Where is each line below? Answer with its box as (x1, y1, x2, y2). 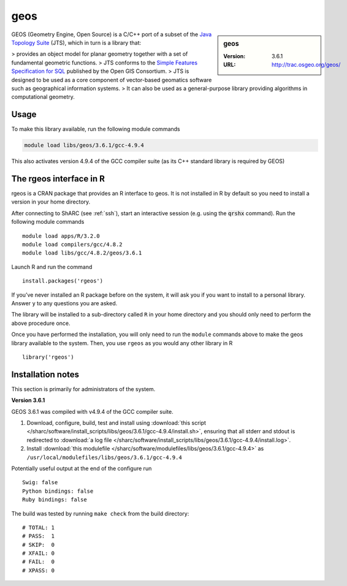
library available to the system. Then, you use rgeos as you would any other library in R (11, 339, 233, 346)
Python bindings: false (22, 487, 94, 495)
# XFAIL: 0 (22, 550, 55, 557)
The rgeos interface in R (11, 173, 105, 184)
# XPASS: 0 (22, 567, 55, 574)
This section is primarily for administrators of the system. (11, 385, 156, 392)
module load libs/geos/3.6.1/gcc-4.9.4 (24, 142, 144, 149)
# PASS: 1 (22, 533, 55, 539)
